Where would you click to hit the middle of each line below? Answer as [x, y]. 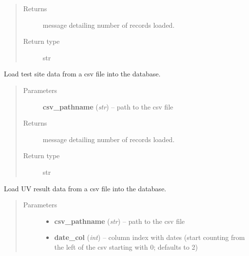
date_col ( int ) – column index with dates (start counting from [150, 237]
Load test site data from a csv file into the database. [82, 74]
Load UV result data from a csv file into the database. [85, 188]
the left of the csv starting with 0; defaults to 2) [126, 247]
